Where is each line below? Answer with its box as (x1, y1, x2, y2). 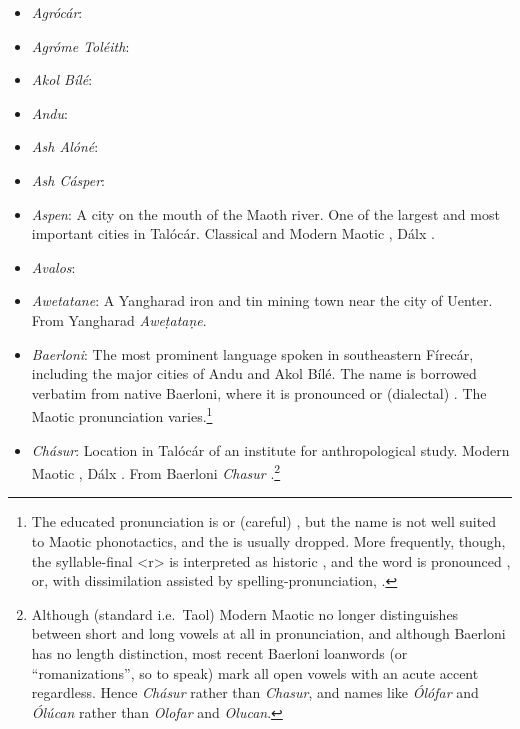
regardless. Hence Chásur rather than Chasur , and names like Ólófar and (31, 682, 479, 703)
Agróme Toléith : (31, 35, 130, 56)
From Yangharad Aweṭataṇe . (31, 309, 207, 330)
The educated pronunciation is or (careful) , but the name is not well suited (31, 511, 497, 532)
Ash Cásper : (31, 169, 105, 190)
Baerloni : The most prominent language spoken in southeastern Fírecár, (31, 343, 474, 364)
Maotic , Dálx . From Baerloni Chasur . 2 (31, 460, 281, 483)
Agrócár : (31, 2, 83, 22)
